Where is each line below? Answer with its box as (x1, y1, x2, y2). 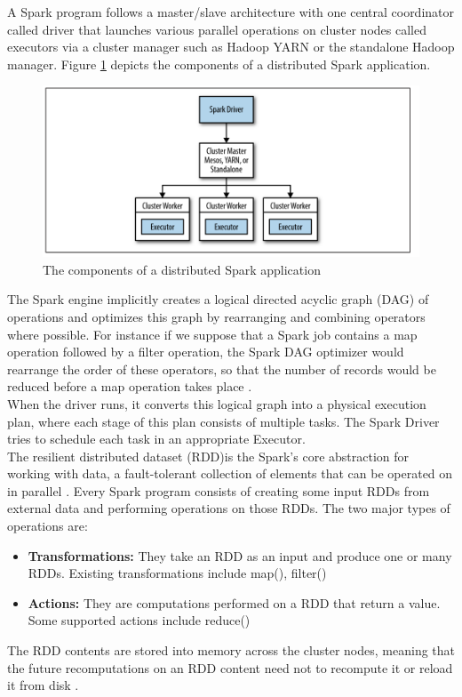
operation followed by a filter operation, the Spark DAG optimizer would (7, 342, 404, 361)
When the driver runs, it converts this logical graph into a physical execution (7, 394, 426, 413)
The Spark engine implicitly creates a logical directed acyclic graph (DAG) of (7, 290, 429, 308)
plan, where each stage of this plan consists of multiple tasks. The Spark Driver (7, 412, 440, 430)
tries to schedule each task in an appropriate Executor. (7, 429, 306, 448)
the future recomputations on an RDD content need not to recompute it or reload (7, 658, 453, 677)
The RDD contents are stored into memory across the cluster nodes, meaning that (7, 641, 456, 660)
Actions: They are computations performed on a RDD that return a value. (28, 593, 441, 612)
